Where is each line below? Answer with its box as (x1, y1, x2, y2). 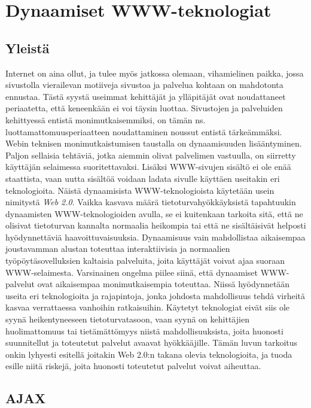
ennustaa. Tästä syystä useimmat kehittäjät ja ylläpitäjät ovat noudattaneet (5, 90, 286, 102)
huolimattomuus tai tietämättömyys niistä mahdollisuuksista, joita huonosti (5, 324, 283, 337)
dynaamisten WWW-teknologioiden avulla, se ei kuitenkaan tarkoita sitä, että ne (5, 207, 303, 220)
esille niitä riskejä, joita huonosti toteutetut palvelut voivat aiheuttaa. (5, 360, 261, 372)
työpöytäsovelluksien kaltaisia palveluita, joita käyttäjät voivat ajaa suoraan (5, 254, 285, 267)
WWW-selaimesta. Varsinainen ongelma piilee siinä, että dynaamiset (5, 266, 258, 278)
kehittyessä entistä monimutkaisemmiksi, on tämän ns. (5, 113, 206, 126)
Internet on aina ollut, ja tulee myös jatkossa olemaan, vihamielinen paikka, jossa (5, 66, 304, 79)
